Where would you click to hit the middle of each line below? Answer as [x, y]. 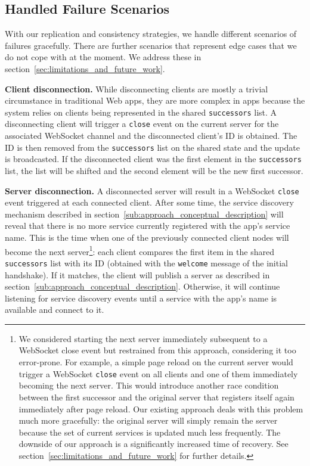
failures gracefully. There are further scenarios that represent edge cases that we [151, 45]
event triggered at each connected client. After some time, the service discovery [149, 202]
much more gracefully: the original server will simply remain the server [148, 420]
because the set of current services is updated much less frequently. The [150, 432]
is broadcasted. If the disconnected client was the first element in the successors [153, 159]
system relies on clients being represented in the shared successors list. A [141, 112]
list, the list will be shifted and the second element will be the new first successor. [154, 170]
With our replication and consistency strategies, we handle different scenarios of [151, 34]
